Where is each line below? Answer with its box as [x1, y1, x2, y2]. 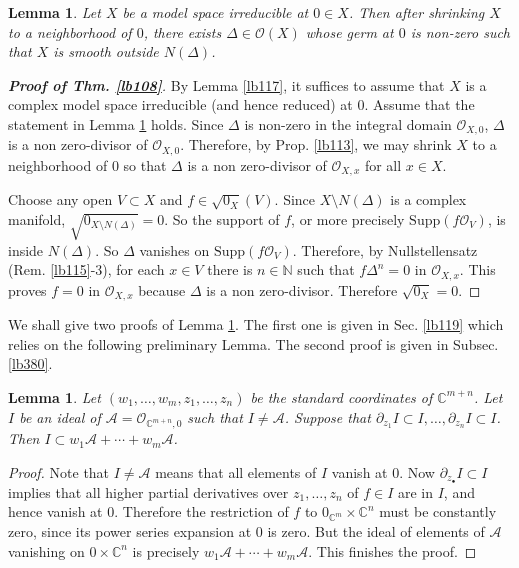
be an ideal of [19, 406, 101, 427]
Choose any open [8, 189, 113, 210]
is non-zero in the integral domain [244, 113, 452, 134]
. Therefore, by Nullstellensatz [292, 239, 478, 260]
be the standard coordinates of [250, 386, 433, 407]
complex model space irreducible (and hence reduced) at [8, 94, 353, 115]
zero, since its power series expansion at [8, 520, 252, 541]
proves [8, 279, 47, 300]
